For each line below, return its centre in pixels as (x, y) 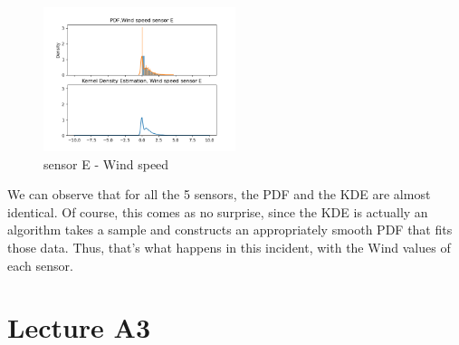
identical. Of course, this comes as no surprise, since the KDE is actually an (218, 211)
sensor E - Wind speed (106, 163)
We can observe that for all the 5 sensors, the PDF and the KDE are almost (219, 194)
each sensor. (40, 265)
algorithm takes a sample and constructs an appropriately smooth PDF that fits (230, 230)
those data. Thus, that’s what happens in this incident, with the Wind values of (229, 247)
